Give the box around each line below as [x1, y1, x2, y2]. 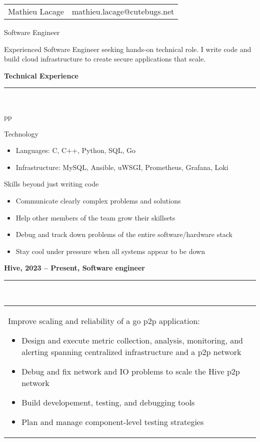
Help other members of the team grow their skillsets [15, 212, 175, 222]
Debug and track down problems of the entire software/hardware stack [15, 229, 232, 239]
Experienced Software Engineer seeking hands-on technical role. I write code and [4, 43, 251, 54]
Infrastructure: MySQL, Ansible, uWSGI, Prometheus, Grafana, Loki [15, 161, 228, 172]
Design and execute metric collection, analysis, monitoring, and [21, 334, 243, 346]
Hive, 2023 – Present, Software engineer [4, 262, 145, 273]
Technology [4, 128, 38, 138]
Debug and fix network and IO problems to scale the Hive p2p [21, 365, 240, 377]
